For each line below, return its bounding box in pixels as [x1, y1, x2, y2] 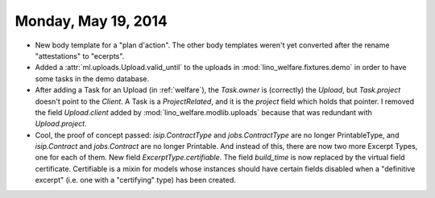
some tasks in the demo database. [35, 73, 150, 84]
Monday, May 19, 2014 [14, 12, 168, 30]
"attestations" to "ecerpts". [35, 51, 125, 60]
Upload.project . [35, 119, 88, 129]
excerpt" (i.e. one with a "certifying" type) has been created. [35, 175, 237, 185]
